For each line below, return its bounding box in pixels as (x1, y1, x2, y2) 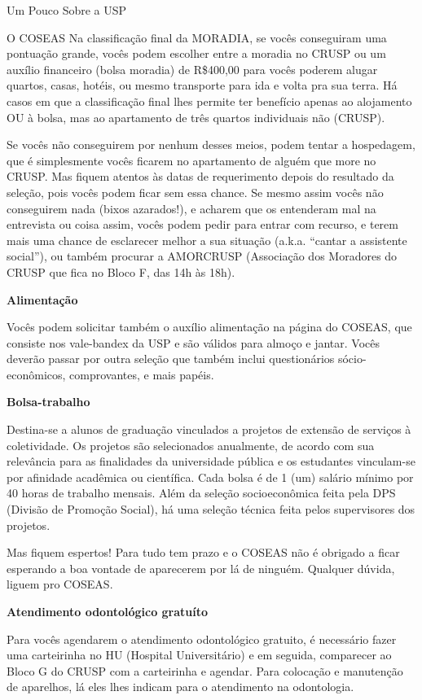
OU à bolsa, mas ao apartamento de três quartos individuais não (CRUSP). (7, 108, 385, 125)
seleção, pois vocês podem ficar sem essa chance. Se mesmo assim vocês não (7, 183, 384, 200)
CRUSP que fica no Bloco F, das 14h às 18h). (7, 263, 235, 280)
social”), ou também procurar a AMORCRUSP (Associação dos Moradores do (7, 247, 398, 265)
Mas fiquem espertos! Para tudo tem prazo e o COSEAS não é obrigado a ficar (7, 544, 400, 561)
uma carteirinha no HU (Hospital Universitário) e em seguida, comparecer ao (7, 646, 392, 663)
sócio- (337, 350, 367, 367)
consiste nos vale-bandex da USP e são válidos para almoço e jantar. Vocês (7, 334, 380, 351)
